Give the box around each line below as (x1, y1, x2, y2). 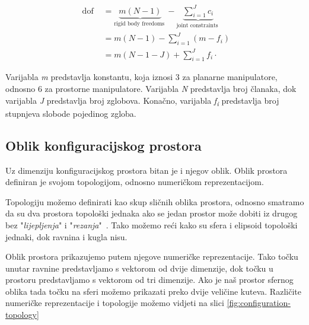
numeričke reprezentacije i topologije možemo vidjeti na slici (5, 297, 224, 309)
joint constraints (176, 23, 218, 29)
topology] (5, 308, 39, 321)
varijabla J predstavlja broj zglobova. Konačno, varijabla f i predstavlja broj (5, 94, 279, 108)
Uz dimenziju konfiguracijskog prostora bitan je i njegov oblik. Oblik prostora (5, 164, 288, 176)
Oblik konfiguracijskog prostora (5, 136, 202, 154)
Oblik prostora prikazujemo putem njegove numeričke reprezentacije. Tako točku (5, 250, 298, 263)
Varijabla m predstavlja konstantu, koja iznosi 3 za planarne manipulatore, (5, 71, 278, 83)
